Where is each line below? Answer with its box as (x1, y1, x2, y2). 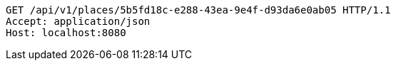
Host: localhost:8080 (6, 27, 126, 38)
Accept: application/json (6, 16, 151, 27)
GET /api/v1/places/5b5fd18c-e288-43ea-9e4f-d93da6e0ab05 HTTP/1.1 (6, 4, 391, 16)
